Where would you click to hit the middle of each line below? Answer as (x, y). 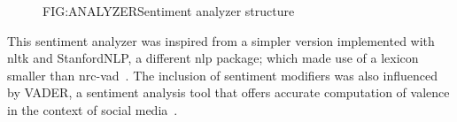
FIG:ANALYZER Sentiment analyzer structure (169, 11)
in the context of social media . (93, 109)
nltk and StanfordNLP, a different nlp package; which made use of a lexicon (213, 58)
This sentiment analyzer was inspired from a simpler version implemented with (221, 40)
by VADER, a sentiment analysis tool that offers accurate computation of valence (228, 92)
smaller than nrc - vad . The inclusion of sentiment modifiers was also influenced (222, 75)
